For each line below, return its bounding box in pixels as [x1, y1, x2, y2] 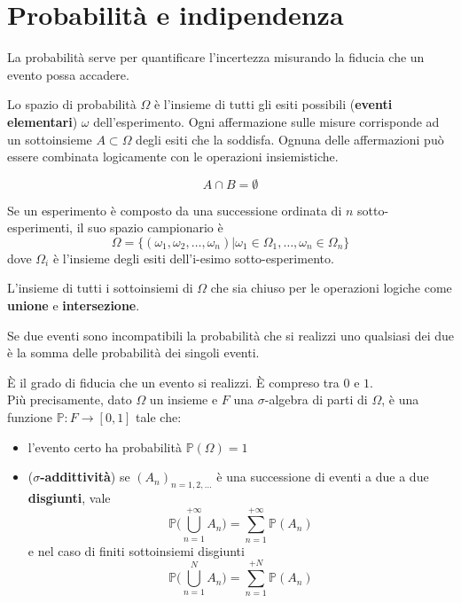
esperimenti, [7, 218, 74, 237]
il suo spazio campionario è [76, 218, 223, 237]
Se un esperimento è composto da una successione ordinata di [7, 200, 342, 219]
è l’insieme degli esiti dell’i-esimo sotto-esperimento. [52, 248, 334, 267]
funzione [7, 408, 52, 427]
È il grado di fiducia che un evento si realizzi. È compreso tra [7, 372, 340, 391]
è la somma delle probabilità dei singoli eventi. [7, 343, 260, 362]
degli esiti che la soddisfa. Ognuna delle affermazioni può [136, 129, 444, 148]
